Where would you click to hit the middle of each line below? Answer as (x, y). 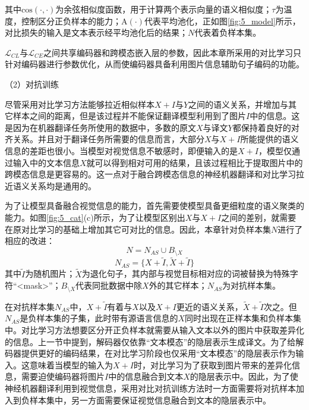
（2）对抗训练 (32, 84)
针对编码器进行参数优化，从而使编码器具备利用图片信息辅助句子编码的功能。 (154, 64)
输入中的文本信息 (46, 162)
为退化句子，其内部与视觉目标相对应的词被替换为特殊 (186, 273)
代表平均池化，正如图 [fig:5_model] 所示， (222, 21)
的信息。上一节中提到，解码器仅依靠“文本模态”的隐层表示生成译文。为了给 (150, 341)
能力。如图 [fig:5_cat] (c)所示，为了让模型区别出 (95, 217)
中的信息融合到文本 (146, 376)
